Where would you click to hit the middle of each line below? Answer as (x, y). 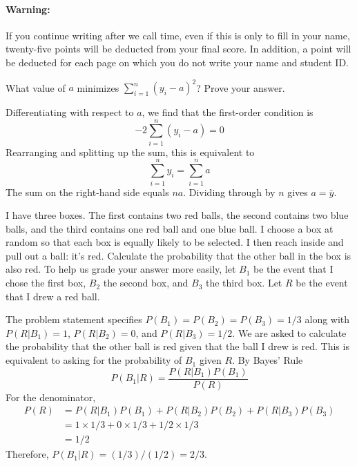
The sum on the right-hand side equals (87, 192)
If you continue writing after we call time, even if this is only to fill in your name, (178, 35)
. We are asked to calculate (289, 332)
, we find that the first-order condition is (228, 112)
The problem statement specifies (74, 319)
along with (327, 319)
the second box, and (146, 283)
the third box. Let (244, 283)
